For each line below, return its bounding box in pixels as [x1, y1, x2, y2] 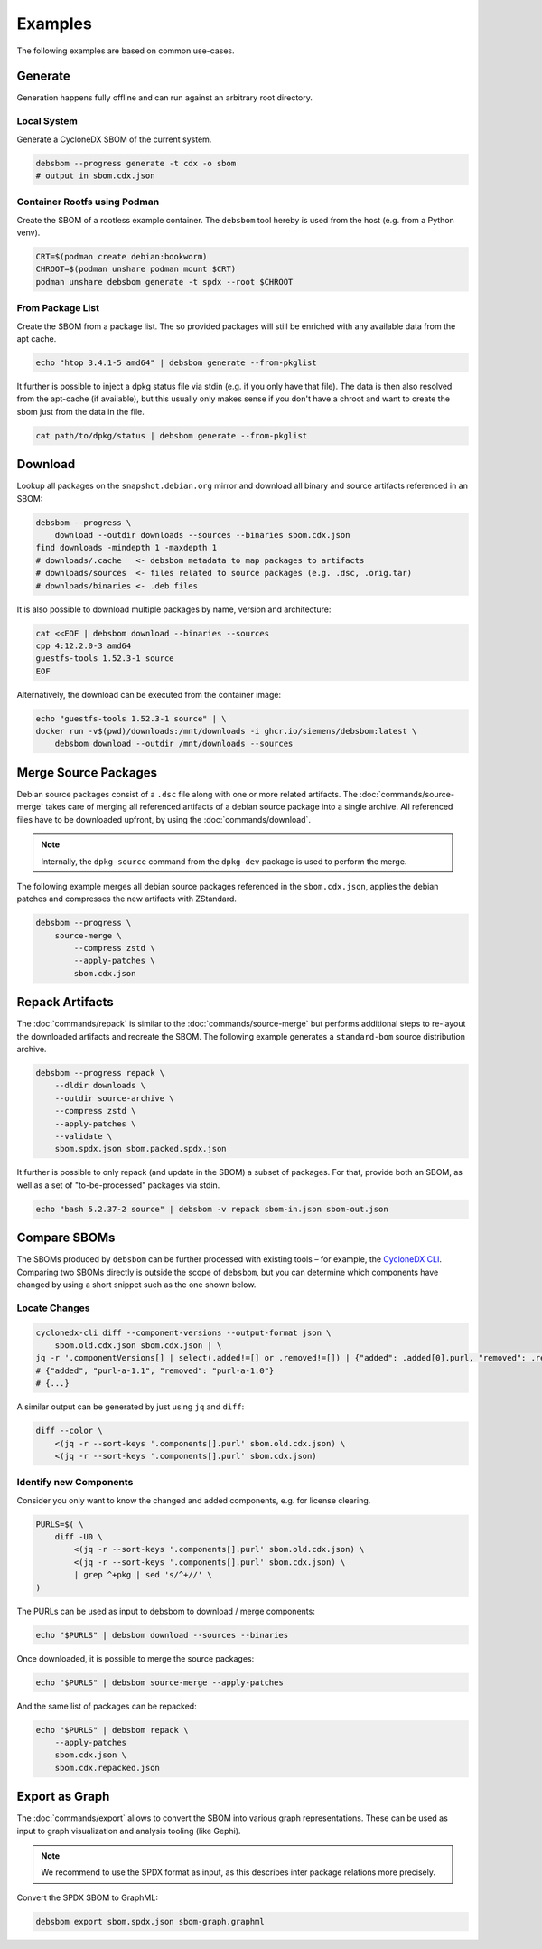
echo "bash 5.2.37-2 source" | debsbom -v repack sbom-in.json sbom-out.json [35, 1203, 388, 1214]
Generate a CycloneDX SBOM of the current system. [16, 134, 212, 145]
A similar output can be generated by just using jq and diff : [16, 1401, 245, 1412]
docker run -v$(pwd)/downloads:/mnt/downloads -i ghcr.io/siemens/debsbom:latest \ [35, 726, 417, 737]
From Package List [16, 302, 99, 315]
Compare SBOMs [16, 1230, 116, 1246]
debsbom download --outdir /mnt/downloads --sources [54, 739, 294, 749]
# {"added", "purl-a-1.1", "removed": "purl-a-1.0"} [35, 1365, 275, 1376]
